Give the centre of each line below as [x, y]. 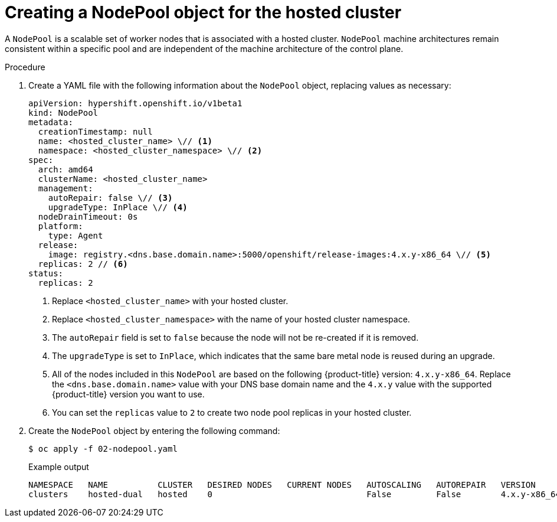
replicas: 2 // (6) [83, 264]
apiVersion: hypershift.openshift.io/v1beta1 [135, 103]
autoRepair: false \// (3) [110, 198]
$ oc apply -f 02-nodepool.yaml [103, 448]
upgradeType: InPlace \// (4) [118, 207]
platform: [60, 226]
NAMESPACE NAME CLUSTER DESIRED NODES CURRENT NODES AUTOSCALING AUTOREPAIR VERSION [282, 485]
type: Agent [76, 235]
